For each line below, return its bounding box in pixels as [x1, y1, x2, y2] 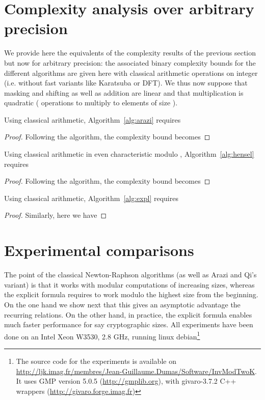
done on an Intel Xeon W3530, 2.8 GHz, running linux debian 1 [4, 329, 200, 341]
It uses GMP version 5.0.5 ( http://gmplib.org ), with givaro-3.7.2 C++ [16, 376, 236, 386]
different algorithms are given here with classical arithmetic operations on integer [4, 67, 258, 78]
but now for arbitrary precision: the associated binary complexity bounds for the [4, 57, 256, 68]
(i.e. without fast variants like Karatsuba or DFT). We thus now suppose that [4, 77, 248, 88]
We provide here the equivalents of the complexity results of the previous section [4, 47, 256, 58]
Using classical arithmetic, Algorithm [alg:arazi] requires [4, 114, 181, 125]
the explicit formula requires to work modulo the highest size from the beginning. [4, 289, 258, 300]
